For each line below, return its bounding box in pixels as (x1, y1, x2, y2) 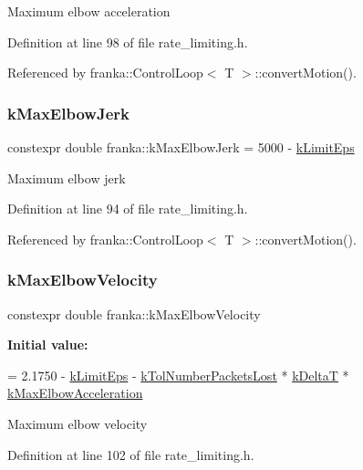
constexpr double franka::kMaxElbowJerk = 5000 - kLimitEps (7, 138, 355, 156)
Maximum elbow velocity (7, 413, 148, 433)
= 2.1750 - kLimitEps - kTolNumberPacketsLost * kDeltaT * (7, 365, 349, 384)
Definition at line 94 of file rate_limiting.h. (7, 199, 248, 218)
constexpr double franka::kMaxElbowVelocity (7, 304, 261, 323)
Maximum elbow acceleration (7, 2, 171, 20)
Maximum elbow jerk (7, 168, 126, 187)
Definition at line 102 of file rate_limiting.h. (7, 444, 254, 464)
